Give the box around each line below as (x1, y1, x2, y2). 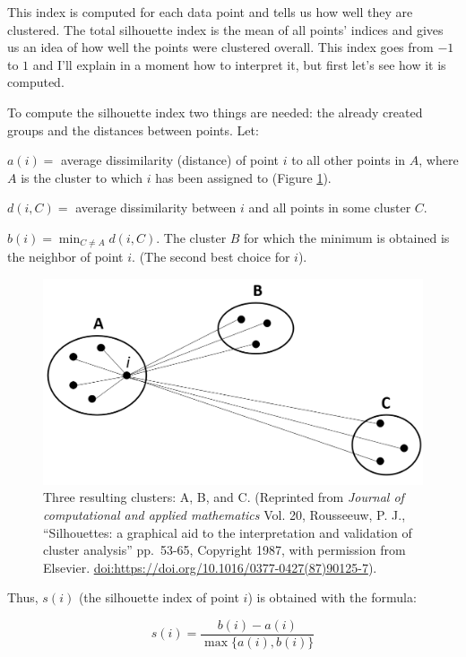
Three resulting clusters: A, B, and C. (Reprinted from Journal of (43, 488, 404, 506)
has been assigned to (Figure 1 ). (155, 168, 332, 186)
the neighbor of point (7, 247, 124, 266)
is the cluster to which (21, 168, 143, 186)
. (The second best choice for (132, 247, 290, 266)
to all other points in (291, 151, 406, 169)
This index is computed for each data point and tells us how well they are (7, 3, 413, 21)
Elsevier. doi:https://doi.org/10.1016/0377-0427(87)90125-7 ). (43, 558, 377, 576)
